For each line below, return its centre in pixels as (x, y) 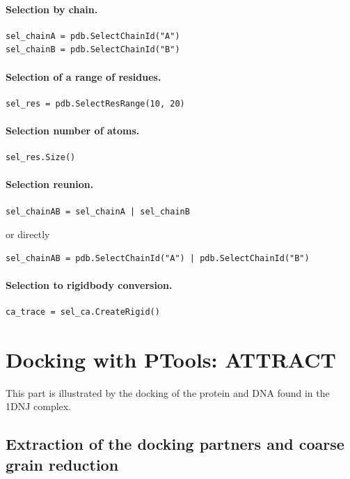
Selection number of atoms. (73, 130)
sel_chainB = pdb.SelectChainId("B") (93, 50)
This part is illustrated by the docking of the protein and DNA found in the (168, 392)
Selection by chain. (52, 9)
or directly (28, 234)
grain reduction (62, 464)
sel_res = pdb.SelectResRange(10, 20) (95, 103)
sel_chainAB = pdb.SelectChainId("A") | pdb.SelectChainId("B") (158, 258)
